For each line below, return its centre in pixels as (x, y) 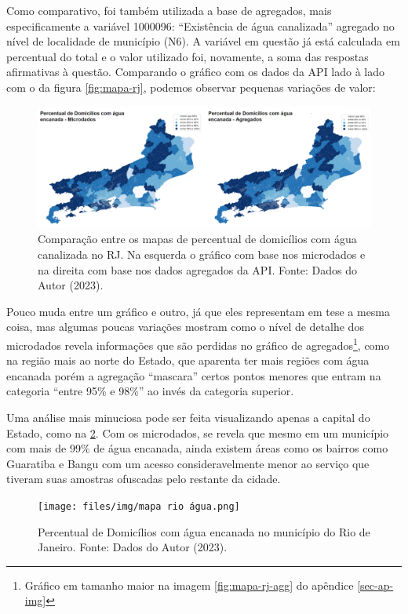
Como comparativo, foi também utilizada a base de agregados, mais (169, 10)
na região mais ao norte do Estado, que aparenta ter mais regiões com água (188, 360)
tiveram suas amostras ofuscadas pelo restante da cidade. (144, 479)
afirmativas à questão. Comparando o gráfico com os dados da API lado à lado (196, 72)
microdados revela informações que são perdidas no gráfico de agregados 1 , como (198, 343)
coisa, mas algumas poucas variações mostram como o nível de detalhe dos (185, 327)
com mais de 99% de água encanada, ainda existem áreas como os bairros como (197, 448)
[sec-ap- (375, 585)
